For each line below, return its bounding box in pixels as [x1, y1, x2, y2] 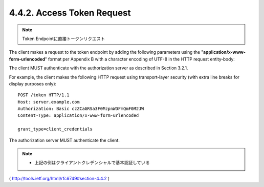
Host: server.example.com [18, 99, 80, 104]
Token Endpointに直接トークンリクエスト [22, 36, 105, 42]
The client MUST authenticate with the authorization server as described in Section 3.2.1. [9, 65, 188, 71]
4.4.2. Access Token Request [9, 7, 131, 18]
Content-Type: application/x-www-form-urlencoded [18, 113, 139, 118]
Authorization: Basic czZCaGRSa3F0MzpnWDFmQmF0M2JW [18, 106, 144, 112]
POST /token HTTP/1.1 [18, 92, 69, 98]
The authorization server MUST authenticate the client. [9, 137, 120, 143]
